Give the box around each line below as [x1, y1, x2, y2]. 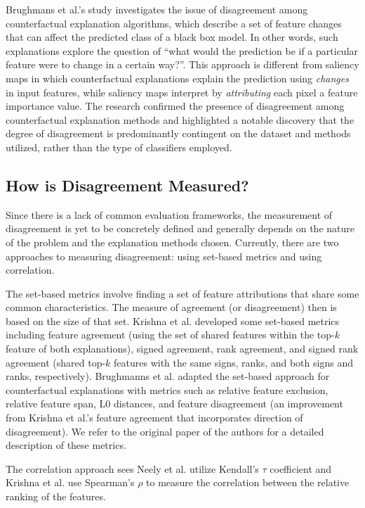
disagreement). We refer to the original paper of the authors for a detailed [6, 424, 324, 438]
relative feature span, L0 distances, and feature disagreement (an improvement [6, 396, 343, 411]
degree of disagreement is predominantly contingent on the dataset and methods [6, 126, 351, 141]
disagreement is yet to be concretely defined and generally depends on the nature [6, 221, 354, 236]
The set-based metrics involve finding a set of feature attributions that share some [6, 286, 359, 300]
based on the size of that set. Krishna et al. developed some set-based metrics [6, 313, 340, 328]
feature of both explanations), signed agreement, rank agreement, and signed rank [6, 341, 359, 356]
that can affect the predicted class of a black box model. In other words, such [6, 30, 338, 44]
